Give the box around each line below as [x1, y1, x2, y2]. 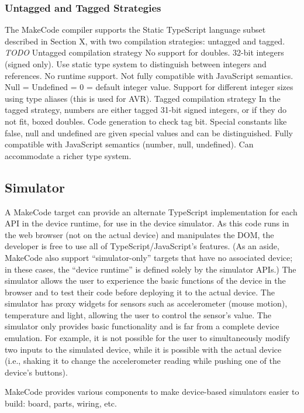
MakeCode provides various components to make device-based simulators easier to [5, 386, 299, 398]
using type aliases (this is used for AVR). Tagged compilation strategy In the [5, 92, 281, 104]
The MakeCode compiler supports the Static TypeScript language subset [5, 23, 266, 36]
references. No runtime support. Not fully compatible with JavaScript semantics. [5, 69, 293, 81]
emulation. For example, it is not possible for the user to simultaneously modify [5, 332, 291, 344]
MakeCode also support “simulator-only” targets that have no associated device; [5, 251, 293, 263]
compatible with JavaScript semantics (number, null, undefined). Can [5, 138, 254, 150]
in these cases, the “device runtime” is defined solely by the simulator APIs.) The [5, 263, 296, 275]
